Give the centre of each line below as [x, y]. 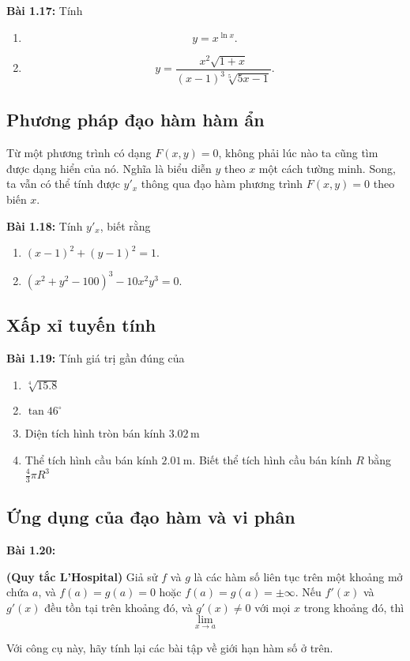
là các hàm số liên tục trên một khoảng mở [298, 576]
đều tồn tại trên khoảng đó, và [118, 607]
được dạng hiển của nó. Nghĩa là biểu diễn [109, 168]
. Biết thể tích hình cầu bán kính [272, 459]
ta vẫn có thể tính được [63, 184]
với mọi [273, 607]
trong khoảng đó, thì [354, 607]
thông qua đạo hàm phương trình [222, 184]
